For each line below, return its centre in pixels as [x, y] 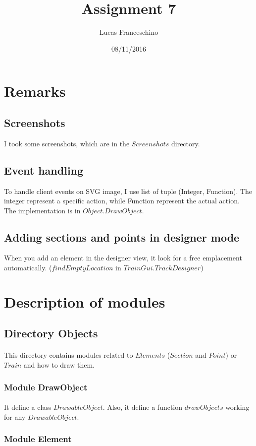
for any [15, 416]
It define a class [28, 407]
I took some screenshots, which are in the [67, 143]
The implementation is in [42, 210]
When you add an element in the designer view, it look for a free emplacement [123, 258]
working [237, 407]
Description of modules [85, 301]
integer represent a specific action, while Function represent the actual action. [122, 201]
